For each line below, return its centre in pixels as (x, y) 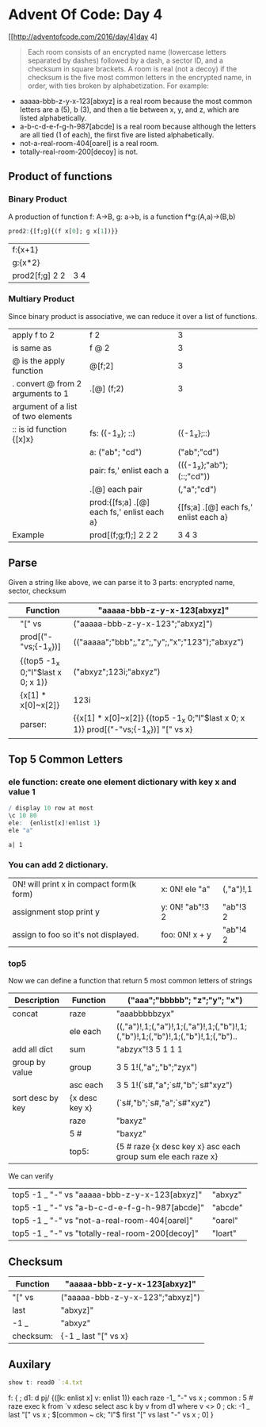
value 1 (22, 791)
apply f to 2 (34, 335)
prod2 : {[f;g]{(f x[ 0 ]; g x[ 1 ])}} (63, 231)
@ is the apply (39, 360)
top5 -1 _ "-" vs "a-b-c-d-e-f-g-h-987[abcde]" (108, 1208)
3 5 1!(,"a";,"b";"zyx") (157, 1067)
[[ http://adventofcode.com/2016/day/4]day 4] (83, 37)
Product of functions (61, 177)
